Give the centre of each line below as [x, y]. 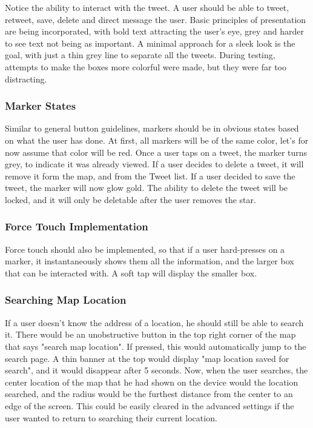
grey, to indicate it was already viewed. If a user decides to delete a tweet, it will [154, 164]
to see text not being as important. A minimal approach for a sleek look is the [150, 43]
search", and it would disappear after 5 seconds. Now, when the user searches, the [156, 370]
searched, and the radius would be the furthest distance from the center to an [149, 394]
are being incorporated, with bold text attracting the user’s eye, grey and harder [155, 31]
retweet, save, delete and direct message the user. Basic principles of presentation [156, 19]
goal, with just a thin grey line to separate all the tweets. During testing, [140, 55]
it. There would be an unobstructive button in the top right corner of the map [150, 334]
